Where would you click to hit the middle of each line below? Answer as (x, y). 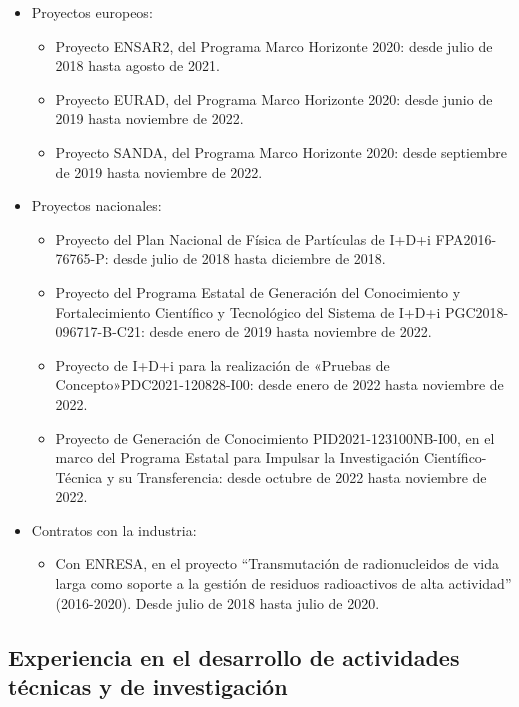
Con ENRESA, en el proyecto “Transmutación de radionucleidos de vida (277, 563)
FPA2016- (466, 238)
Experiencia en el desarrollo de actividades (234, 656)
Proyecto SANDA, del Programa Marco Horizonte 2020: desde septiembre (281, 151)
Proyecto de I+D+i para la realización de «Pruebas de (222, 364)
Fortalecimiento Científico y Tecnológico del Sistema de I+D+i (248, 311)
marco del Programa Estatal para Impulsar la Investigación (237, 457)
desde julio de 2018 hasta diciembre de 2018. (249, 258)
